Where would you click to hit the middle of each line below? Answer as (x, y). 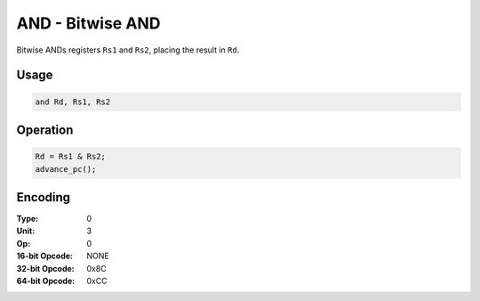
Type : (28, 219)
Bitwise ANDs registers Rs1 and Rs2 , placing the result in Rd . (128, 50)
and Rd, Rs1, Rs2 (73, 102)
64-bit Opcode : (46, 281)
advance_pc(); (66, 169)
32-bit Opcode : (45, 268)
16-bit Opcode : (45, 256)
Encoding (44, 197)
